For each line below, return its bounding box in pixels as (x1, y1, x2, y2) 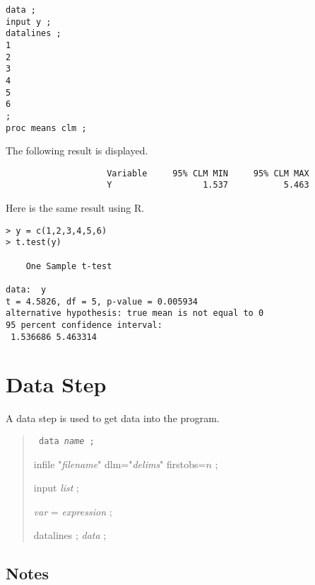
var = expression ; (33, 504, 112, 518)
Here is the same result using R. (6, 200, 145, 215)
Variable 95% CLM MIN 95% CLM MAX (107, 168, 309, 178)
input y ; (6, 16, 52, 27)
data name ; (38, 436, 95, 446)
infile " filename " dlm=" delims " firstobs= (33, 456, 206, 471)
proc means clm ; (6, 123, 87, 133)
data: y (6, 285, 47, 295)
